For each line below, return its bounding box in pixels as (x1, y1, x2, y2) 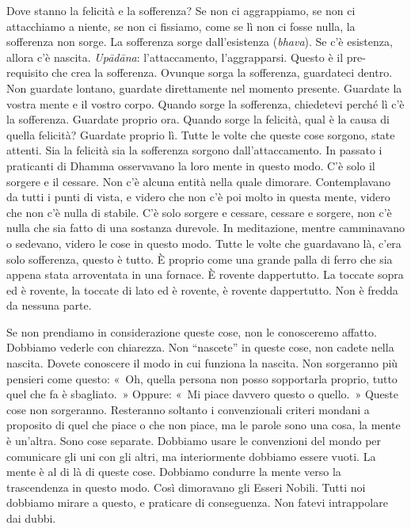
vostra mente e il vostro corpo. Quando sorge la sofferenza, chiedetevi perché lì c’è (6, 95, 405, 112)
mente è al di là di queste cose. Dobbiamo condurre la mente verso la (6, 463, 341, 480)
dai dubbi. (6, 510, 56, 526)
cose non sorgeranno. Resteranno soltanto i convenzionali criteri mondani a (6, 401, 370, 417)
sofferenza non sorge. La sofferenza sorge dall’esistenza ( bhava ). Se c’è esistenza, (6, 33, 393, 50)
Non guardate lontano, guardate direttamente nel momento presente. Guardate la (6, 79, 402, 96)
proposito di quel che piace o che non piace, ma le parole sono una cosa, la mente (6, 417, 401, 433)
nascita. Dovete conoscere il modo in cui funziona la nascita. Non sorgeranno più (6, 355, 398, 371)
